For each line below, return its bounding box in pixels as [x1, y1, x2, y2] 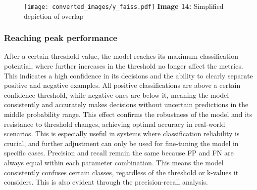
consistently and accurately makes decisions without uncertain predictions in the [4, 99, 249, 110]
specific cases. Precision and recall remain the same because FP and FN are [4, 148, 234, 158]
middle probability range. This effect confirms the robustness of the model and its [4, 109, 253, 119]
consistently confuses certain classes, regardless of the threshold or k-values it [4, 167, 239, 177]
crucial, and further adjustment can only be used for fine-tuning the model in [4, 138, 239, 148]
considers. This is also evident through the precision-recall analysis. [4, 177, 208, 187]
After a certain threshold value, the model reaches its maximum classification [4, 51, 239, 61]
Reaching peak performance [4, 32, 117, 44]
